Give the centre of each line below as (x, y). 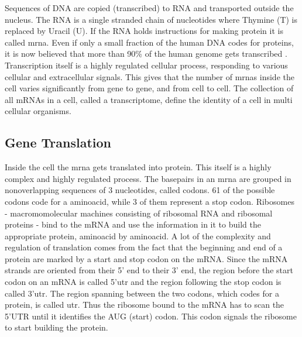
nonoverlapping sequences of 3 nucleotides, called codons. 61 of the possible (140, 190)
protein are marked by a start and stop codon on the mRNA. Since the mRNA (146, 258)
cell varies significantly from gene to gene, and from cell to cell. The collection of (149, 88)
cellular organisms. (38, 111)
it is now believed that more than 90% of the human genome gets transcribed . (146, 54)
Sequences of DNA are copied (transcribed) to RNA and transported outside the (149, 8)
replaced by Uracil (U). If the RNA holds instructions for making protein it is (144, 31)
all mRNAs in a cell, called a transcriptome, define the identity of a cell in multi (149, 99)
